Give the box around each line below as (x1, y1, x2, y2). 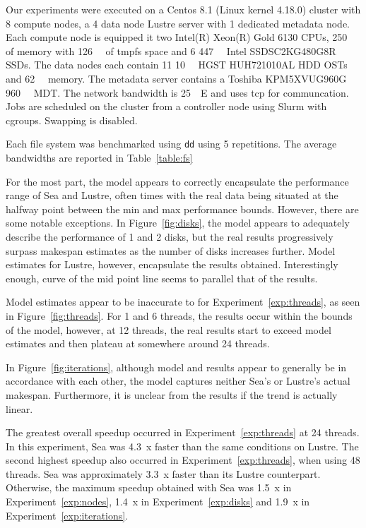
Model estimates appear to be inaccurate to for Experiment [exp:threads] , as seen (6, 294, 360, 309)
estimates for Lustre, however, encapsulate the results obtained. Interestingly (6, 257, 338, 272)
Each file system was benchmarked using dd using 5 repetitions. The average (6, 136, 337, 151)
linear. (6, 401, 33, 416)
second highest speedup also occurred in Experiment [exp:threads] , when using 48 (6, 452, 360, 467)
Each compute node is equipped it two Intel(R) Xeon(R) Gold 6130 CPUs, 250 (6, 30, 348, 44)
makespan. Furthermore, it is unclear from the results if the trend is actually (6, 387, 338, 402)
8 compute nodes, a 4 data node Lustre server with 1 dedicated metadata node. (6, 16, 350, 30)
